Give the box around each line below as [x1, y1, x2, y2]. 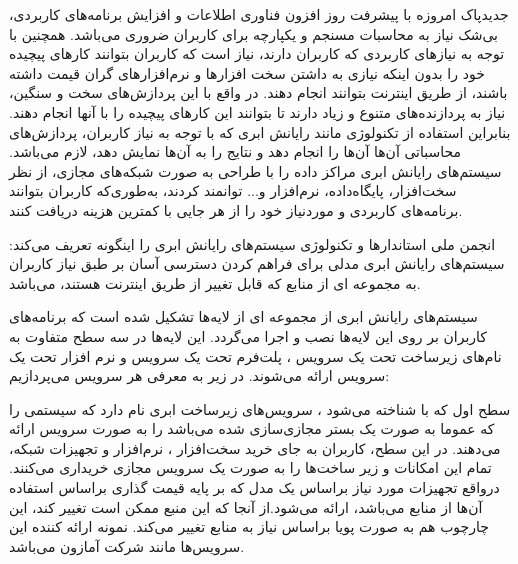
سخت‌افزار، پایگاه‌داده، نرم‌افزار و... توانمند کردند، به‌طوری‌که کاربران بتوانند [9, 180, 457, 201]
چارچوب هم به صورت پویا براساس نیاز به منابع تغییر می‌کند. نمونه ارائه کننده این [9, 516, 489, 537]
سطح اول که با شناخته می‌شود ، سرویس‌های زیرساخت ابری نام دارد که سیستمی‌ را [9, 398, 511, 419]
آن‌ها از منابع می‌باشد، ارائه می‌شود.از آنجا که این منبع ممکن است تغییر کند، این [9, 496, 483, 517]
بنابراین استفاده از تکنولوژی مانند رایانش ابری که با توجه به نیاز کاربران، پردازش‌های [9, 121, 511, 142]
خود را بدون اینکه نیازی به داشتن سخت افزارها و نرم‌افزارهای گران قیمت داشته [9, 62, 485, 83]
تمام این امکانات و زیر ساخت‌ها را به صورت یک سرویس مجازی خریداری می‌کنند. [9, 457, 492, 478]
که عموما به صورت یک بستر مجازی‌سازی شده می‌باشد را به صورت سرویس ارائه [9, 418, 495, 439]
